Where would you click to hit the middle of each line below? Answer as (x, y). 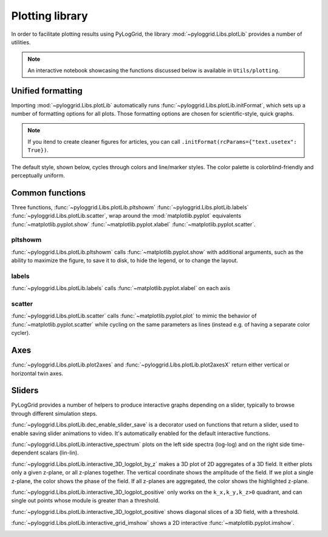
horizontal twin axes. (37, 373)
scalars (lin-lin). (59, 453)
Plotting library (50, 16)
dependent (25, 453)
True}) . (38, 150)
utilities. (21, 42)
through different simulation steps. (54, 413)
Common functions (49, 193)
